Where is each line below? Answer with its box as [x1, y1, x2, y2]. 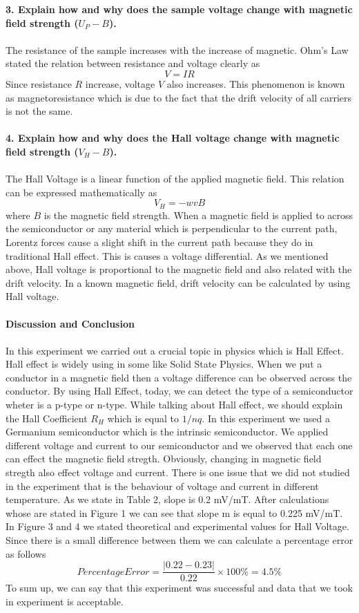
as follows [6, 546, 46, 560]
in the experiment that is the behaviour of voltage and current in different [6, 478, 319, 493]
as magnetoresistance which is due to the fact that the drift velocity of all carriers [6, 90, 352, 104]
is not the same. [6, 104, 73, 118]
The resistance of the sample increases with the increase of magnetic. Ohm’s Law [6, 42, 349, 57]
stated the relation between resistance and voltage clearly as [6, 56, 260, 70]
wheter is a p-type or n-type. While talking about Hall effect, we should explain [6, 397, 343, 412]
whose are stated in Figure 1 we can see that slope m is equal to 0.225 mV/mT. [6, 505, 343, 520]
